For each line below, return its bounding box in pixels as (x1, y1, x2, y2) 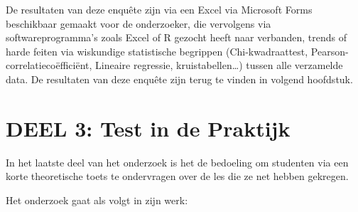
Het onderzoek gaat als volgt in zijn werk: (6, 192, 188, 207)
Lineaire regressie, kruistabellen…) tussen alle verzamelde (95, 58, 343, 73)
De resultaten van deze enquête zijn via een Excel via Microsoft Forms (6, 2, 313, 16)
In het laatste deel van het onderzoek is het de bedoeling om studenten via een (6, 154, 349, 169)
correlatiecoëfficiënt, (6, 58, 92, 73)
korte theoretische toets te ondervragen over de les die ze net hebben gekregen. (6, 169, 349, 184)
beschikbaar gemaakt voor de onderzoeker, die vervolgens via (6, 16, 271, 31)
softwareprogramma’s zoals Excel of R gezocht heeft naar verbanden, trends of (6, 30, 347, 45)
